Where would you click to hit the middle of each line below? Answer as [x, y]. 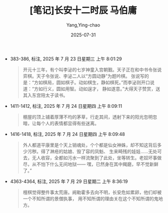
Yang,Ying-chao [83, 25]
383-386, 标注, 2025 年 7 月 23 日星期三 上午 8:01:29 [66, 59]
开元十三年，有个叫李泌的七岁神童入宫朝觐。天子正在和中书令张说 [92, 69]
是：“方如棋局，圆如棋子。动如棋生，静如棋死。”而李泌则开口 [86, 82]
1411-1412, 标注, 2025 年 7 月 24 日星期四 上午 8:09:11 [66, 106]
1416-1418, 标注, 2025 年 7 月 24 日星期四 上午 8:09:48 [67, 134]
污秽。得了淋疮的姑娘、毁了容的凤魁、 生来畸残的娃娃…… [88, 151]
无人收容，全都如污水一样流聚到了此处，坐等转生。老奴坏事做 [97, 158]
